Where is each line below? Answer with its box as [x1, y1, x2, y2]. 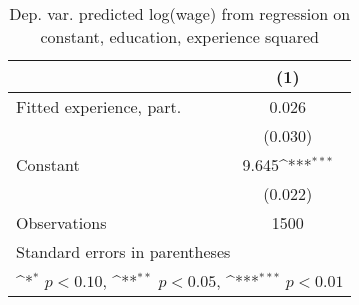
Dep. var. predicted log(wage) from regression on [9, 2, 351, 25]
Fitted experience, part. [16, 95, 182, 118]
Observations [16, 211, 107, 234]
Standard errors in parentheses [16, 240, 231, 263]
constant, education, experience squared [40, 25, 319, 48]
